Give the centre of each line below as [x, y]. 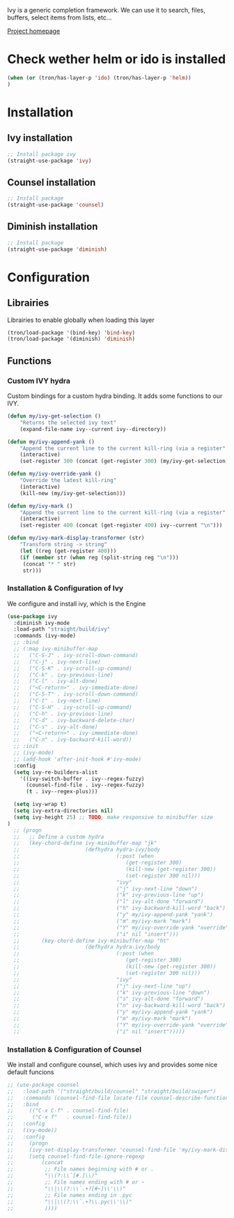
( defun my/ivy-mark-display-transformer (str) [76, 538]
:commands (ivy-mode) [45, 636]
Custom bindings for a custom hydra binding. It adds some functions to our [115, 396]
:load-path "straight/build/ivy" [62, 629]
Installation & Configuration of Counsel [74, 1049]
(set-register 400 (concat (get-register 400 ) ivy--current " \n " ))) [121, 526]
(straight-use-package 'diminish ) [57, 249]
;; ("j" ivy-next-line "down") [106, 889]
